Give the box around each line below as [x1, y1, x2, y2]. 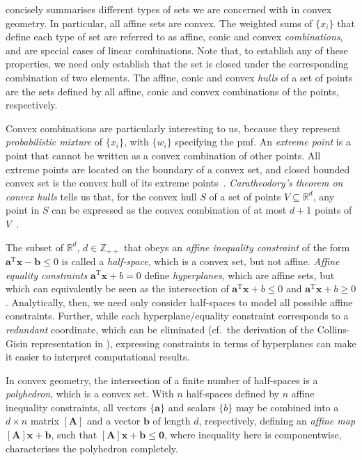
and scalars [168, 399, 216, 414]
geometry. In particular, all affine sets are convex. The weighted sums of [6, 15, 313, 30]
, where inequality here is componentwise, [164, 427, 342, 442]
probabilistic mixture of [6, 134, 103, 149]
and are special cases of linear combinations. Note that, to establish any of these [6, 42, 348, 57]
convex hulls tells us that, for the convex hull [6, 189, 197, 203]
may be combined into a [235, 399, 339, 414]
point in [6, 203, 40, 217]
